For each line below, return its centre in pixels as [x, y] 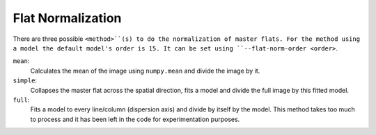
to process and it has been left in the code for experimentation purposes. [135, 119]
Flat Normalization [67, 18]
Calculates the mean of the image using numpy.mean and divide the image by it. [145, 71]
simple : [25, 80]
